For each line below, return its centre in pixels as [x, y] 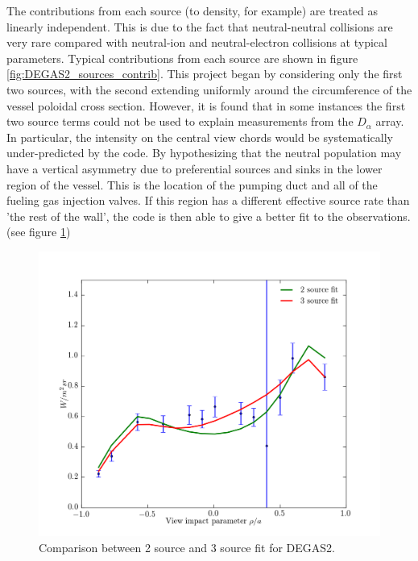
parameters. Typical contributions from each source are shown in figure [182, 58]
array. [390, 121]
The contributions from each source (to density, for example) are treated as [192, 10]
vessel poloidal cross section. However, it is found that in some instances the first [206, 105]
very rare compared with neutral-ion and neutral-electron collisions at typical [197, 42]
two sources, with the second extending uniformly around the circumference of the [209, 89]
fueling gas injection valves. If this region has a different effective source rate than [208, 200]
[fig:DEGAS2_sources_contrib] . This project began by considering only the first [205, 74]
